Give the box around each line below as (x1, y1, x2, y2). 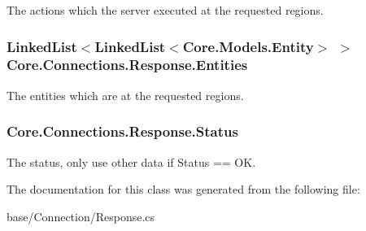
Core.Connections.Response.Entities (7, 54, 248, 75)
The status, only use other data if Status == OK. (7, 153, 256, 170)
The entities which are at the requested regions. (7, 86, 244, 103)
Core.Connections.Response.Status (7, 121, 238, 142)
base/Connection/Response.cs (7, 207, 155, 224)
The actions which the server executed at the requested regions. (7, 2, 324, 18)
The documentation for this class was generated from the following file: (7, 181, 360, 198)
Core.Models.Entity (182, 36, 314, 56)
